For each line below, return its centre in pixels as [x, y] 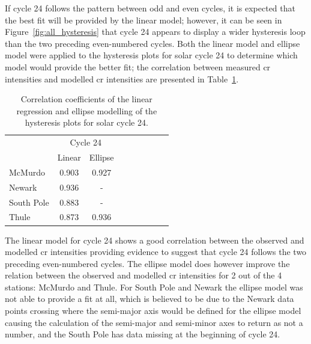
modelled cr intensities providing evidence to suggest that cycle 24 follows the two [156, 252]
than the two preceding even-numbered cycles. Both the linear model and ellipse [152, 43]
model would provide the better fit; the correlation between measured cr [138, 66]
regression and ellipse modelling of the [87, 110]
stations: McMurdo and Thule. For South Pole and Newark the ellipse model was [154, 287]
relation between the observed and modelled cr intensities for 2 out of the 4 [143, 275]
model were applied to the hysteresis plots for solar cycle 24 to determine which [151, 55]
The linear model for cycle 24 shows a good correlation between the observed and [155, 240]
